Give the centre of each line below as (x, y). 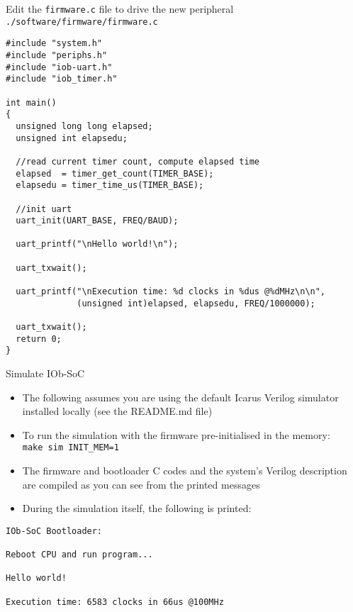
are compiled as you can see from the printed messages (141, 484)
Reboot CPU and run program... (79, 555)
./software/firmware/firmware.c (82, 22)
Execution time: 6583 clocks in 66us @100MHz (115, 602)
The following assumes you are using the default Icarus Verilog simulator (180, 397)
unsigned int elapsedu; (72, 138)
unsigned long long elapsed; (84, 126)
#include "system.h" (54, 44)
